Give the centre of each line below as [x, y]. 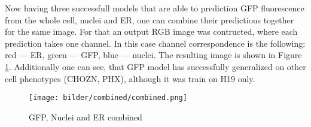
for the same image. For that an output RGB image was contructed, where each [151, 31]
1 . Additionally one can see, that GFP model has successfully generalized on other [155, 66]
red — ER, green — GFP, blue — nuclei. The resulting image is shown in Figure [153, 55]
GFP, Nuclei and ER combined [86, 117]
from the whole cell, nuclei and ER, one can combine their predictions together [150, 19]
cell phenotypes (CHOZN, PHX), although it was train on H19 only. [130, 78]
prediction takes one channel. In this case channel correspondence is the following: [155, 43]
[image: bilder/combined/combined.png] [108, 98]
